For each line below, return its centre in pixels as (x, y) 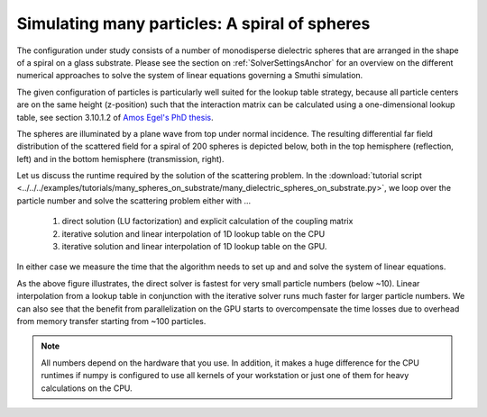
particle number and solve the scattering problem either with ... (134, 200)
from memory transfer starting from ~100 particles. (111, 321)
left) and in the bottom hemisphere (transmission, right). (120, 159)
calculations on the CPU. (87, 388)
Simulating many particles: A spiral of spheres (193, 23)
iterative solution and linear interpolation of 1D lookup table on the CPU (193, 233)
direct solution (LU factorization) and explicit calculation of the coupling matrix (207, 222)
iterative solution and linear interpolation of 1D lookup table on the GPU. (194, 247)
